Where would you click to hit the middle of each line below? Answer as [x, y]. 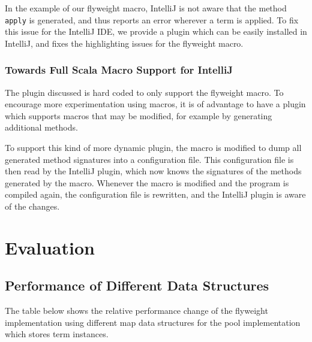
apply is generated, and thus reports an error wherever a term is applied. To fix [152, 19]
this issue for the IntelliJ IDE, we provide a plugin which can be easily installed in [156, 31]
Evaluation [50, 247]
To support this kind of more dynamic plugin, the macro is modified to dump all [153, 148]
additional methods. [41, 127]
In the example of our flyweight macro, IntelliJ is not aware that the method [146, 8]
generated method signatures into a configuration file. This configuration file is [149, 159]
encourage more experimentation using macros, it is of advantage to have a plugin [155, 104]
